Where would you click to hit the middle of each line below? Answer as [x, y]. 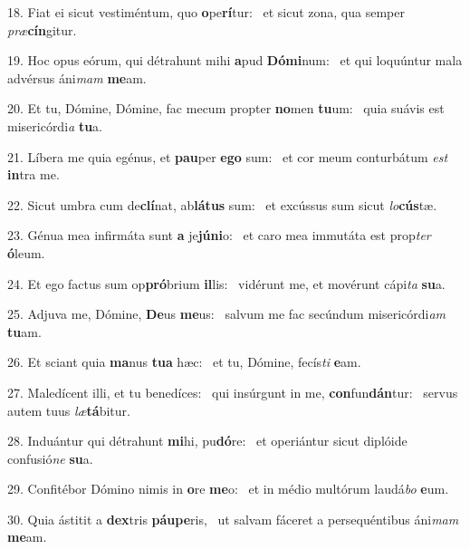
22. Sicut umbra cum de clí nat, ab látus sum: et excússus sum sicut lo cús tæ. [222, 204]
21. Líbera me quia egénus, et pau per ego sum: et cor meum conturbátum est [228, 156]
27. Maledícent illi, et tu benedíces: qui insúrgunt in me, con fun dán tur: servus [233, 392]
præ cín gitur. [42, 29]
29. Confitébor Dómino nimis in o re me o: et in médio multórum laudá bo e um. [228, 489]
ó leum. [26, 252]
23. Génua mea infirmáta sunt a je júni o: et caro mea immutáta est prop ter [219, 235]
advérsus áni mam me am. [77, 77]
